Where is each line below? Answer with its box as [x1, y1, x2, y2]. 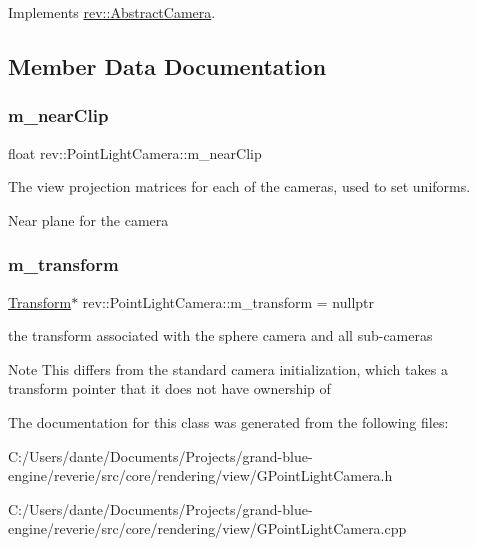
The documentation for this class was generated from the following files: [8, 411, 449, 432]
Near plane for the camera [8, 209, 169, 230]
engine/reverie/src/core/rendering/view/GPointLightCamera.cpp [8, 518, 407, 539]
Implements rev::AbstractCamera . [8, 2, 216, 22]
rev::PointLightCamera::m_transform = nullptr [82, 291, 375, 312]
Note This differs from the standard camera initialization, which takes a [8, 358, 448, 379]
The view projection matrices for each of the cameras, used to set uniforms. [8, 176, 471, 197]
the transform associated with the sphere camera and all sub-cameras [8, 325, 433, 346]
